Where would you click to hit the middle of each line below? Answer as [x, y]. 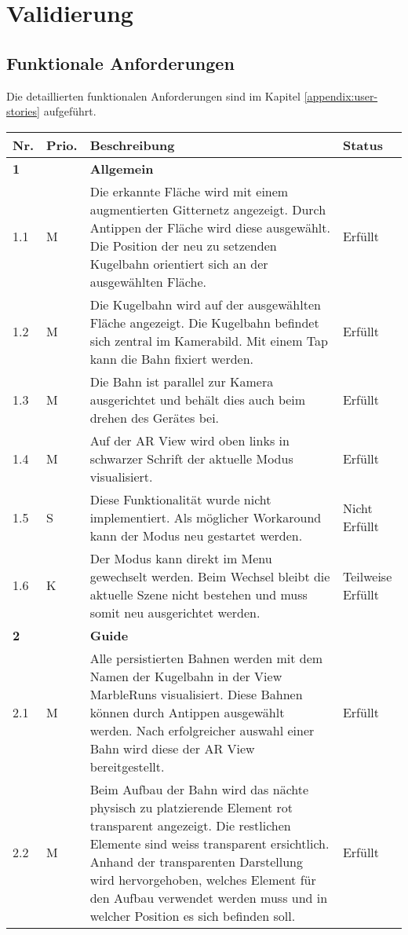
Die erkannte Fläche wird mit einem [189, 191]
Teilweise [367, 576]
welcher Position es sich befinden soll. [193, 915]
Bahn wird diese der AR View [172, 748]
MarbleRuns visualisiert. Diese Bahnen [196, 694]
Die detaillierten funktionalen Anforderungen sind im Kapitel [153, 95]
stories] [23, 111]
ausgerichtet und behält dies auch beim [198, 399]
